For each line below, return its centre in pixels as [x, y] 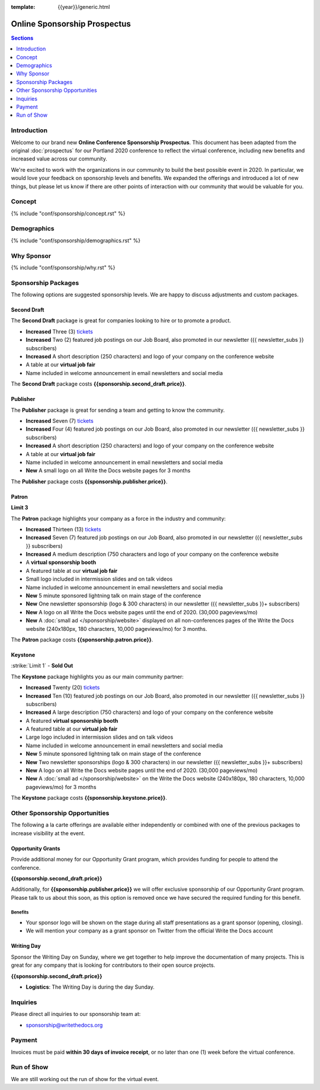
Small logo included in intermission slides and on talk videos [99, 579]
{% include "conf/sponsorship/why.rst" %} [63, 267]
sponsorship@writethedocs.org [64, 1025]
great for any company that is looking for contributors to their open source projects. [113, 965]
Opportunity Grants [36, 848]
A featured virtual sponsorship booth [72, 720]
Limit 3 [20, 508]
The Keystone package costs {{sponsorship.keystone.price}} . [89, 798]
